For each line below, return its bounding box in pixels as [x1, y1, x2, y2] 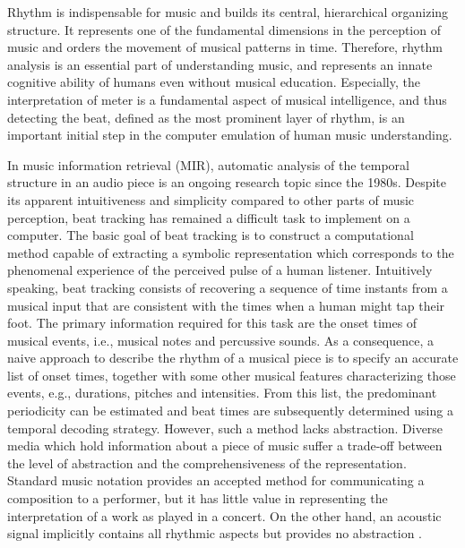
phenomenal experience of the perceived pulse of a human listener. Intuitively [7, 261, 433, 279]
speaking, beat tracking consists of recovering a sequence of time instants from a [7, 278, 448, 296]
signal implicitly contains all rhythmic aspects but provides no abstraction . [7, 524, 423, 543]
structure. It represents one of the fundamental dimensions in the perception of [7, 20, 441, 39]
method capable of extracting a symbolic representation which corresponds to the [7, 243, 454, 261]
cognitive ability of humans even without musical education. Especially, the [7, 73, 420, 91]
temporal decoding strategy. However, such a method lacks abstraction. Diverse [7, 418, 443, 437]
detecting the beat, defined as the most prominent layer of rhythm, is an [7, 107, 405, 126]
